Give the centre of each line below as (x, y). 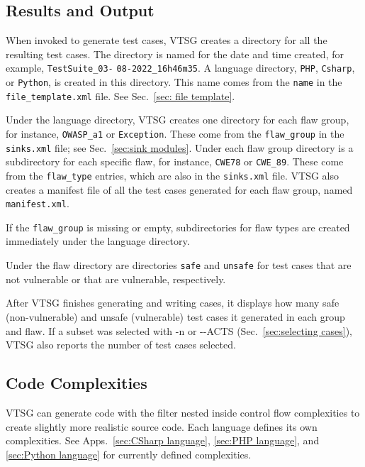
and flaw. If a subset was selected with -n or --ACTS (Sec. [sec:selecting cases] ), (179, 330)
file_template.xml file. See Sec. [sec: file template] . (120, 95)
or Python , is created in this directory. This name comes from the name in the (174, 82)
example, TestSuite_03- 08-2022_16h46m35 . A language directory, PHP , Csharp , (180, 68)
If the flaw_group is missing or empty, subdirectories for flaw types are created (178, 227)
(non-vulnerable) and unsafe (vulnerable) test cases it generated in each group (175, 316)
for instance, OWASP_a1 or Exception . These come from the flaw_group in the (175, 133)
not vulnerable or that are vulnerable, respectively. (116, 279)
